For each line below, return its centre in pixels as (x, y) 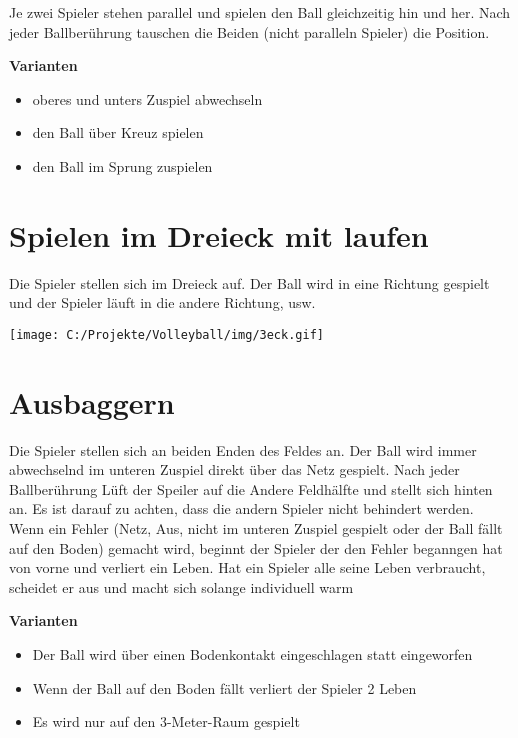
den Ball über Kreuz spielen (118, 132)
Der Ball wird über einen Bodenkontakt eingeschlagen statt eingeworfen (252, 654)
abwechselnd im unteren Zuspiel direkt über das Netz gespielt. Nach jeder (234, 469)
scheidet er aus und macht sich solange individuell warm (181, 586)
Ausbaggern (92, 401)
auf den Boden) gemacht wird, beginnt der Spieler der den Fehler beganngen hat (256, 547)
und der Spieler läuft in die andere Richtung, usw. (162, 302)
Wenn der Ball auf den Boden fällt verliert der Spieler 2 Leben (224, 687)
